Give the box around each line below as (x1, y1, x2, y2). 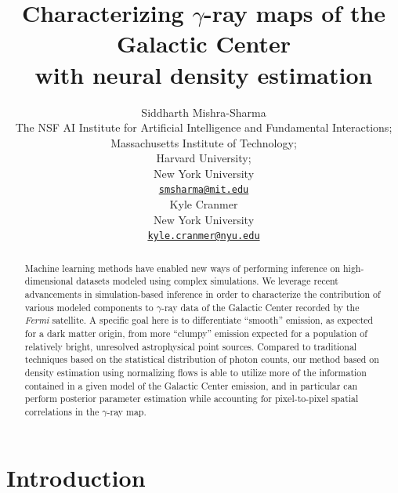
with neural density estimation (34, 58, 373, 90)
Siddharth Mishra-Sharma (141, 103, 266, 120)
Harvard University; (156, 150, 251, 166)
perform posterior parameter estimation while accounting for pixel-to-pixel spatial (24, 392, 359, 405)
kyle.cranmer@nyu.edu (147, 230, 260, 242)
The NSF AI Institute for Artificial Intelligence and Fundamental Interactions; (15, 119, 393, 136)
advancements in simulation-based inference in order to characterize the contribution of (24, 288, 381, 301)
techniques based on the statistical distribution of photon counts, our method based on (24, 353, 379, 366)
